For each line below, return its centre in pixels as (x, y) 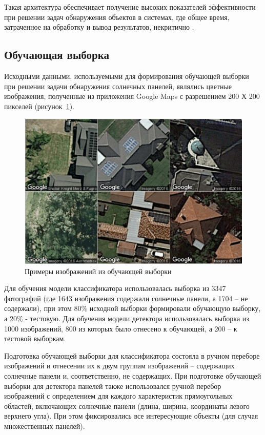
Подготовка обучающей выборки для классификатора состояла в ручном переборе (132, 355)
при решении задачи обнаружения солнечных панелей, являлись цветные (118, 86)
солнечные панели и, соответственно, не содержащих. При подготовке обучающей (133, 375)
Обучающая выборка (57, 55)
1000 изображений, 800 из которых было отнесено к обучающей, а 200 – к (121, 328)
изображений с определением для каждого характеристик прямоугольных (118, 396)
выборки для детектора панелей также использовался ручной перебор (113, 386)
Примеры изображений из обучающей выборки (98, 271)
